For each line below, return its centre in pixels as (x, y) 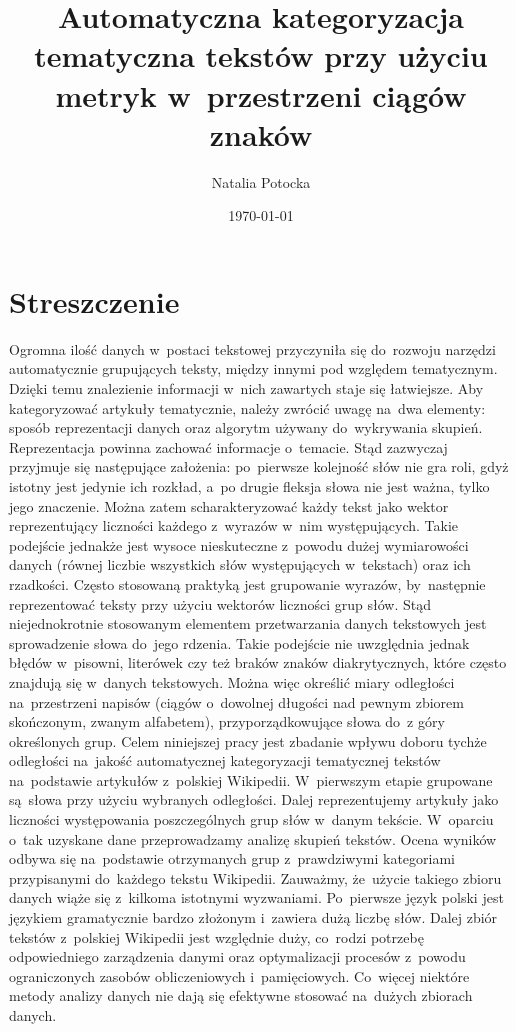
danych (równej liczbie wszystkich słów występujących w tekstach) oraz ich (240, 564)
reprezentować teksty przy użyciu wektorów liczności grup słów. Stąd (220, 603)
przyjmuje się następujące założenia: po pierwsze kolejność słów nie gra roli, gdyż (259, 466)
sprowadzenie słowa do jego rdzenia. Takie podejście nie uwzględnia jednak (239, 642)
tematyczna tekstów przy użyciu (261, 55)
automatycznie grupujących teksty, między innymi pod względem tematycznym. (253, 368)
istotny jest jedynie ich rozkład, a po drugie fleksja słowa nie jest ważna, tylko (249, 485)
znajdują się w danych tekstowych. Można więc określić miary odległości (232, 681)
